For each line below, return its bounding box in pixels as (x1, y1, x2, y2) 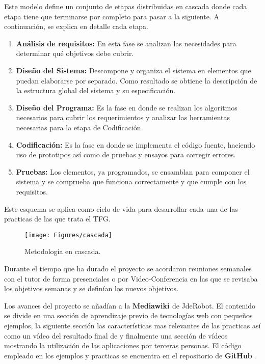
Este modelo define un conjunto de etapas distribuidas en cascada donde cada (4, 1, 247, 11)
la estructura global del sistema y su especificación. (16, 85, 176, 96)
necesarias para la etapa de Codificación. (16, 122, 143, 132)
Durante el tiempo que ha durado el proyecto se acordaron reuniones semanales (4, 263, 252, 273)
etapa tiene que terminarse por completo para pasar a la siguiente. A (4, 11, 219, 21)
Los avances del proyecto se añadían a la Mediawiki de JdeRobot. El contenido (4, 300, 256, 311)
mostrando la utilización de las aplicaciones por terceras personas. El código (4, 340, 242, 351)
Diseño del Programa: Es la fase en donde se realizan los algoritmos (16, 102, 237, 113)
